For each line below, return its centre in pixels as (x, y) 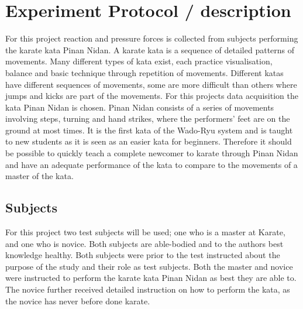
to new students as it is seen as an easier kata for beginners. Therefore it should (149, 141)
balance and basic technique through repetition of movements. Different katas (144, 72)
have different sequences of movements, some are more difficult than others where (151, 84)
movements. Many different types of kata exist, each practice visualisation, (139, 61)
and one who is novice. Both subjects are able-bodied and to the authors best (144, 243)
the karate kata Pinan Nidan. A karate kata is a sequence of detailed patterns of (150, 49)
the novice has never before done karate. (78, 301)
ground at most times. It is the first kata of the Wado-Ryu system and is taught (149, 130)
